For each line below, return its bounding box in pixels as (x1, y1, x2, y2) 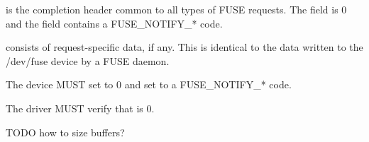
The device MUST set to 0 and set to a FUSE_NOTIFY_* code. (6, 77, 292, 92)
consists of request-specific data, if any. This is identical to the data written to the (6, 40, 363, 54)
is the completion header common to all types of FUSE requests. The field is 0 (6, 2, 347, 16)
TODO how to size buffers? (6, 124, 125, 139)
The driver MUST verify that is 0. (6, 100, 155, 115)
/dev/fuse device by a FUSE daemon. (6, 53, 170, 68)
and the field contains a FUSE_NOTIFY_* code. (6, 16, 223, 30)
